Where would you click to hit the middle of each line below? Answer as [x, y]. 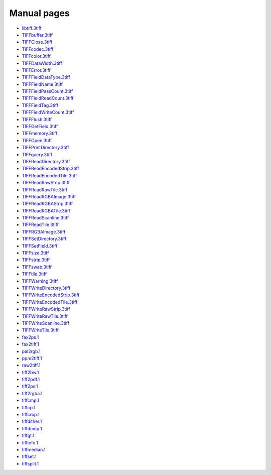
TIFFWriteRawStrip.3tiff [46, 309]
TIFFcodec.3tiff [38, 49]
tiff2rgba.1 [32, 393]
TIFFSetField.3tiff [40, 246]
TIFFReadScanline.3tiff [45, 218]
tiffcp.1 [29, 407]
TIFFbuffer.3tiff [37, 35]
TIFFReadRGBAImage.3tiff [49, 196]
